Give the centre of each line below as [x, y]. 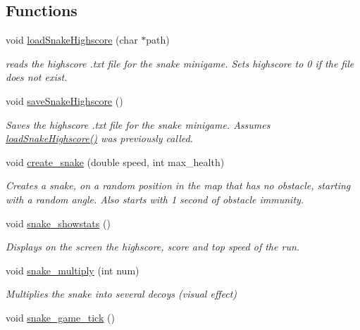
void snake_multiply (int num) [73, 270]
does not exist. [37, 77]
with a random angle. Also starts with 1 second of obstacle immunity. [155, 199]
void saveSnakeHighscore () [64, 100]
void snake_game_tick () [60, 317]
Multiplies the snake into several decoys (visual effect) [122, 294]
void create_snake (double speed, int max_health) [115, 161]
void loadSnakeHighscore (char [72, 40]
